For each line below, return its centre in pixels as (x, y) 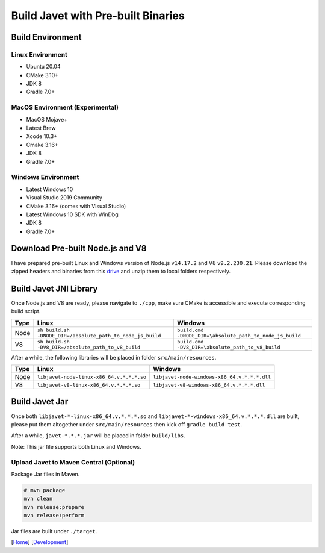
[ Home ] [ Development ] (40, 542)
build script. (26, 311)
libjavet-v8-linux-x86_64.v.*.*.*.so (89, 385)
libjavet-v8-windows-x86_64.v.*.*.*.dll (209, 385)
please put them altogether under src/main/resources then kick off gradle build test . (127, 424)
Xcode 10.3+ (42, 136)
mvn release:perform (54, 516)
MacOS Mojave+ (47, 119)
